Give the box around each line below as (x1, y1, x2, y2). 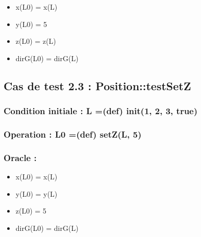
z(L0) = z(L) (15, 36, 56, 46)
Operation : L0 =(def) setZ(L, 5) (4, 127, 142, 140)
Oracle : (4, 151, 37, 164)
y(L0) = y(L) (15, 188, 58, 199)
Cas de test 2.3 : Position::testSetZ (4, 77, 191, 93)
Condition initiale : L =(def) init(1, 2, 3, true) (4, 104, 198, 117)
